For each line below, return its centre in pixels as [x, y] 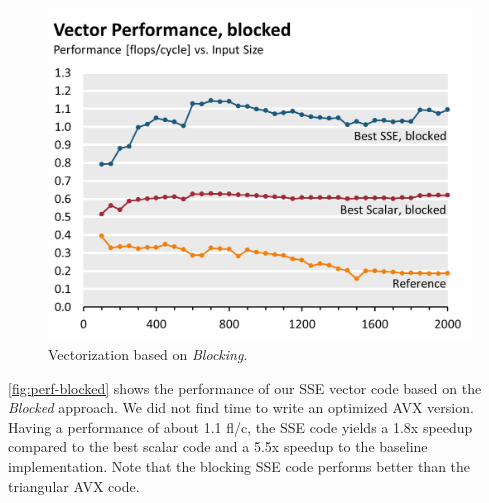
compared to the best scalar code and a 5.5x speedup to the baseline [218, 446]
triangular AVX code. [74, 485]
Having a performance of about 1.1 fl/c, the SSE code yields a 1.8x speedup [240, 426]
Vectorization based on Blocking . [148, 354]
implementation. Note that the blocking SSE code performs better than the [239, 466]
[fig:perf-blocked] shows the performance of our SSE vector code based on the [245, 387]
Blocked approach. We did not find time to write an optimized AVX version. [241, 407]
